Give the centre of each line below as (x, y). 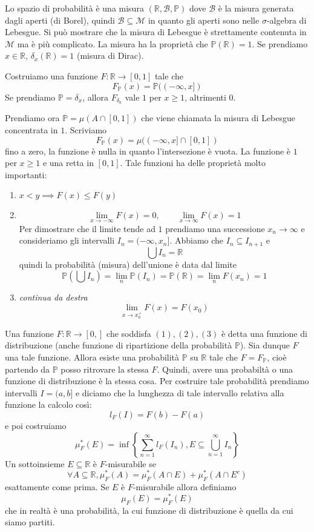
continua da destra (53, 297)
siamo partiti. (30, 522)
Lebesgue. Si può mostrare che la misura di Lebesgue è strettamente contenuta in (156, 32)
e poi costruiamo (36, 425)
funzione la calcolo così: (48, 404)
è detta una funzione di (264, 333)
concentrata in (31, 130)
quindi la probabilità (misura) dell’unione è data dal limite (128, 264)
